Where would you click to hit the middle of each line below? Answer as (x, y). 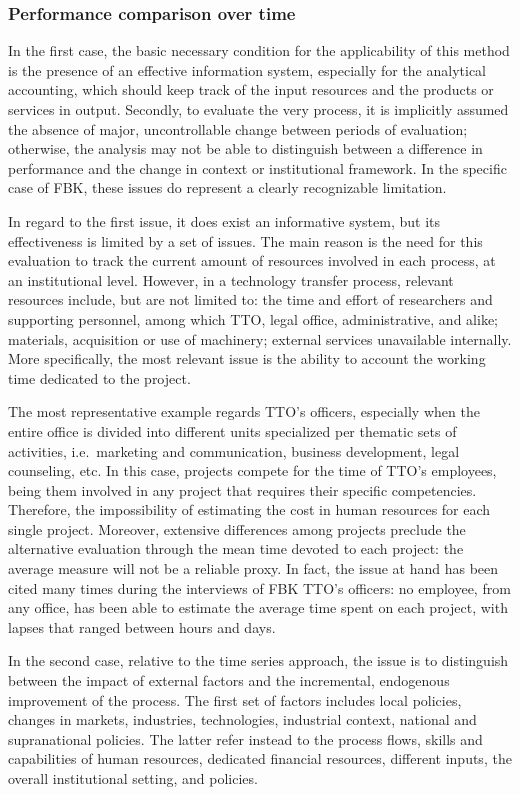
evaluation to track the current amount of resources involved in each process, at (252, 260)
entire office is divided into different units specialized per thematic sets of (232, 430)
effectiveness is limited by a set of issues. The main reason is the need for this (245, 240)
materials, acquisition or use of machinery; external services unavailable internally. (260, 338)
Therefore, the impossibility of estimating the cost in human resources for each (249, 509)
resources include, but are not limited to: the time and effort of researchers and (250, 299)
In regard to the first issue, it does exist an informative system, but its (224, 220)
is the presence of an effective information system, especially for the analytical (247, 69)
